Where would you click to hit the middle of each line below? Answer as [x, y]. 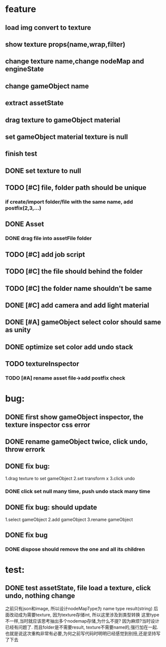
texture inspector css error [48, 425]
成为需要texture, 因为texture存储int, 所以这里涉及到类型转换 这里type [89, 615]
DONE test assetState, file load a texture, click [78, 588]
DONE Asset [25, 224]
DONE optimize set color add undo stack [69, 347]
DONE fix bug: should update [51, 507]
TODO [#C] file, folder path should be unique [76, 188]
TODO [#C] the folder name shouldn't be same [79, 288]
